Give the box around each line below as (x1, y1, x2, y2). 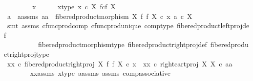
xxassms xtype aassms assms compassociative (30, 68, 171, 78)
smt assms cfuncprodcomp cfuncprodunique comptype (7, 20, 173, 31)
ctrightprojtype (4, 49, 49, 59)
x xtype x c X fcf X (32, 1, 116, 11)
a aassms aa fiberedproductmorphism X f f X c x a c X (7, 11, 192, 21)
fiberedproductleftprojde (176, 20, 250, 31)
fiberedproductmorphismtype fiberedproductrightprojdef (38, 39, 207, 49)
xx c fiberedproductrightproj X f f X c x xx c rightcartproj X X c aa (7, 58, 232, 68)
